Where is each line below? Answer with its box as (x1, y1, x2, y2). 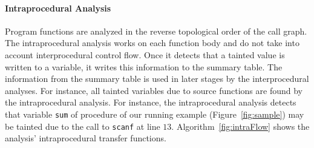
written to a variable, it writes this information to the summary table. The (5, 60, 283, 73)
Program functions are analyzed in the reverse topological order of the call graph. (5, 24, 307, 37)
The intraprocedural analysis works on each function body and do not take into (5, 36, 299, 49)
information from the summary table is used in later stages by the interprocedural (5, 72, 309, 85)
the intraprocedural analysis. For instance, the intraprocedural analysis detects (5, 96, 296, 109)
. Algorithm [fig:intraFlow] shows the (171, 119, 310, 132)
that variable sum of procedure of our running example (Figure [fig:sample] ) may (5, 107, 304, 120)
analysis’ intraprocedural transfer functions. (5, 132, 166, 144)
